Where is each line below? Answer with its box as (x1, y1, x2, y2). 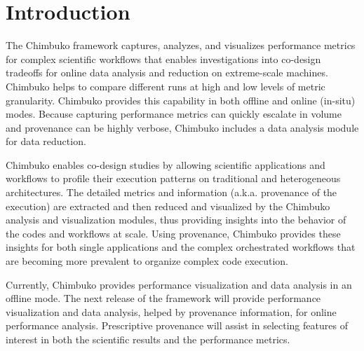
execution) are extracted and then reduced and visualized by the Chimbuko (6, 198, 330, 213)
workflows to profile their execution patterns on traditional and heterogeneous (6, 171, 341, 186)
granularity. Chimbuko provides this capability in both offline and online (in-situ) (6, 92, 356, 107)
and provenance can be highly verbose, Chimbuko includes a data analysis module (6, 120, 359, 135)
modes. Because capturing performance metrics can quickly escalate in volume (6, 106, 342, 121)
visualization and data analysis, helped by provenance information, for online (6, 304, 337, 319)
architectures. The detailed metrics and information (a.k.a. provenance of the (6, 185, 337, 200)
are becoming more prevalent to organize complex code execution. (6, 254, 289, 268)
